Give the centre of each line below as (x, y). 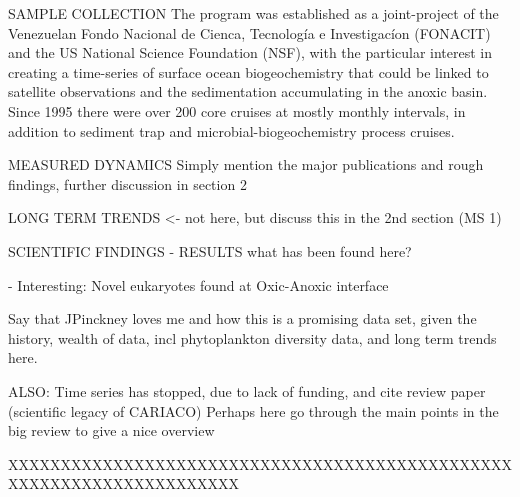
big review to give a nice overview (111, 430)
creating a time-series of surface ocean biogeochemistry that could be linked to (248, 71)
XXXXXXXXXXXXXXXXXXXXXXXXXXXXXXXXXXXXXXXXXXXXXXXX (260, 463)
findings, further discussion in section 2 (127, 183)
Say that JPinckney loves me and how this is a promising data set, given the (242, 318)
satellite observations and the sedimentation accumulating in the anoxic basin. (248, 91)
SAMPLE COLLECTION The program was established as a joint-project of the (253, 13)
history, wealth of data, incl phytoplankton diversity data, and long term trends (252, 337)
